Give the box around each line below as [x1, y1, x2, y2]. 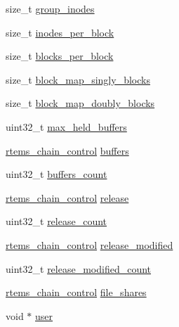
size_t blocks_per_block [6, 49, 114, 63]
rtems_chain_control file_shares [6, 285, 147, 300]
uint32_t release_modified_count [6, 261, 152, 276]
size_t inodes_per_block [6, 25, 114, 39]
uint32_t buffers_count [6, 167, 107, 181]
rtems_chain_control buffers [6, 143, 129, 158]
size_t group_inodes [6, 1, 95, 15]
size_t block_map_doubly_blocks [6, 96, 155, 110]
